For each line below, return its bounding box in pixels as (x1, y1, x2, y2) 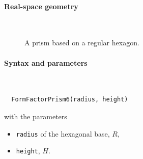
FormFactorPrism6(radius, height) (11, 96, 128, 103)
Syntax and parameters (4, 57, 88, 68)
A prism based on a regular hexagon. (24, 37, 139, 48)
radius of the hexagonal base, (16, 128, 110, 139)
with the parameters (4, 111, 67, 121)
